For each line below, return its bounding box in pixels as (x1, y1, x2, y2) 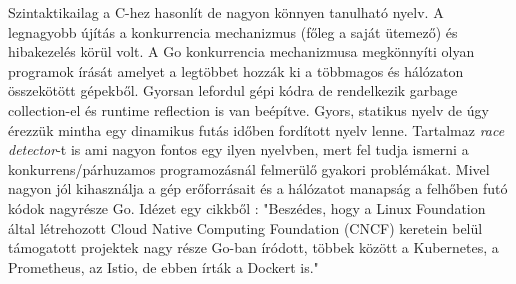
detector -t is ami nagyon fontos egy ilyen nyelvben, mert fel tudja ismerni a (8, 139, 469, 160)
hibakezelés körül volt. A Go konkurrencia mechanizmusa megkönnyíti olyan (8, 41, 475, 62)
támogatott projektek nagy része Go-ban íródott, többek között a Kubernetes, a (8, 237, 499, 258)
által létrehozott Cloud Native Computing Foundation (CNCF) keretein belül (8, 217, 483, 238)
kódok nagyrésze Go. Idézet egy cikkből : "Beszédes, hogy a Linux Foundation (8, 197, 486, 218)
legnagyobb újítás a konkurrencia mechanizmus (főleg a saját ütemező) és (8, 21, 458, 42)
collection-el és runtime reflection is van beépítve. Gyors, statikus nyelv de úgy (8, 99, 489, 120)
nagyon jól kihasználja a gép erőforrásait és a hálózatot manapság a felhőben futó (8, 178, 508, 199)
